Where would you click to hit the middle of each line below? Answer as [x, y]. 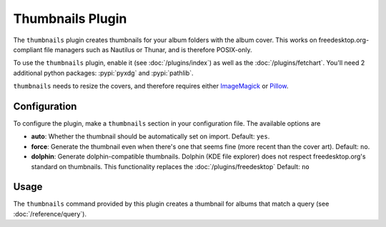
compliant [28, 49]
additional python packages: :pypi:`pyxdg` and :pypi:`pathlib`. [103, 73]
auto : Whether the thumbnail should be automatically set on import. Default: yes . [150, 136]
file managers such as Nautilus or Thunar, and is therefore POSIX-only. [148, 49]
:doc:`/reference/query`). [50, 213]
